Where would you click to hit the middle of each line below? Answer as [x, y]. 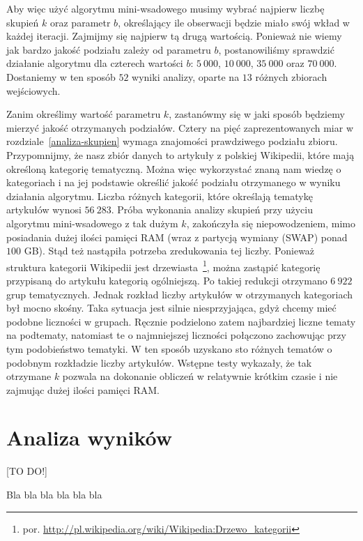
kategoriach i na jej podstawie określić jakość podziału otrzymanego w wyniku [173, 182]
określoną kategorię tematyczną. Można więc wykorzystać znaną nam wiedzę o [174, 168]
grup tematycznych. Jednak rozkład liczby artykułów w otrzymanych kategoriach [180, 294]
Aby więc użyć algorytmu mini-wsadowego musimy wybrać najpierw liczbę [165, 8]
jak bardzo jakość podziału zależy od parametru [109, 49]
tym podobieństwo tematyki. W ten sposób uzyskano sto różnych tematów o [169, 348]
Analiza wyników [90, 437]
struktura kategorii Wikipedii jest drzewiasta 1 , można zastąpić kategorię [163, 266]
